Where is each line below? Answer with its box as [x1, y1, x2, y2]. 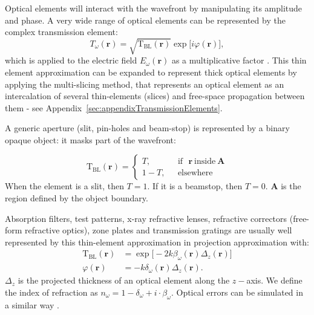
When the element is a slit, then [5, 180, 124, 192]
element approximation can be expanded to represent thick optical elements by [5, 65, 297, 78]
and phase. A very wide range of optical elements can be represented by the [5, 13, 286, 26]
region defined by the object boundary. [5, 192, 148, 204]
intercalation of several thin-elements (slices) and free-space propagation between [5, 89, 305, 102]
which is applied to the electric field [5, 54, 137, 67]
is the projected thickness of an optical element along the [18, 274, 230, 287]
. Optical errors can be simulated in [171, 285, 303, 298]
